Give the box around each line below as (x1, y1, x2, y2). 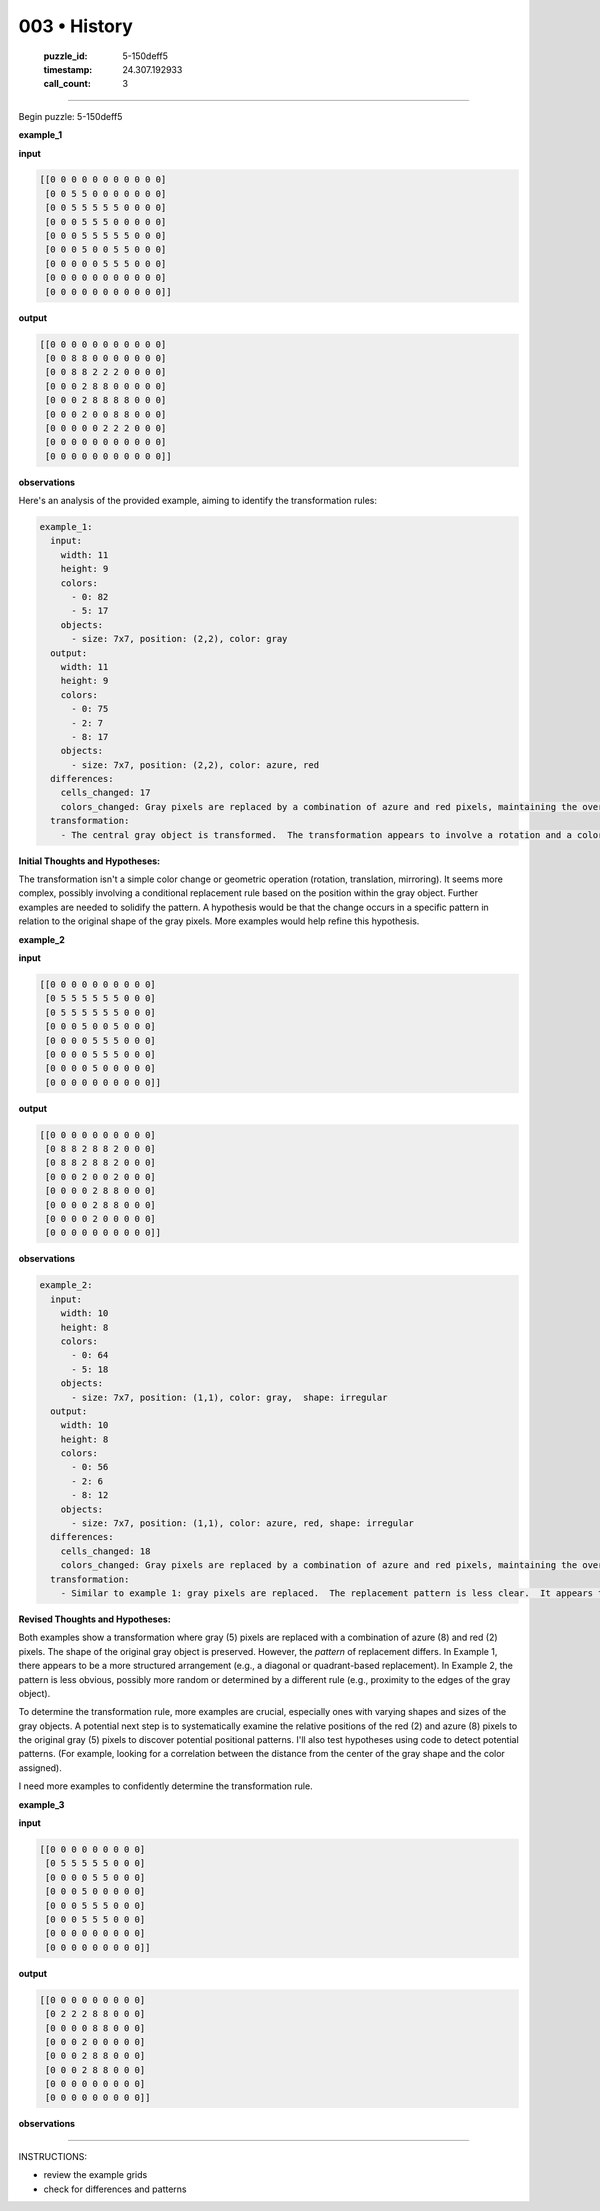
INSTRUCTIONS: (18, 2150, 87, 2162)
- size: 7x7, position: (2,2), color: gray (71, 633, 288, 645)
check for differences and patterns (43, 2183, 187, 2195)
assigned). (18, 1761, 62, 1774)
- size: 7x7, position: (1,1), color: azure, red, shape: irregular (71, 1518, 415, 1529)
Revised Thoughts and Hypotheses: (18, 1613, 172, 1625)
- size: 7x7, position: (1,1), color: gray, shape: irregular (71, 1391, 388, 1403)
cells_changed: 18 (60, 1545, 151, 1557)
